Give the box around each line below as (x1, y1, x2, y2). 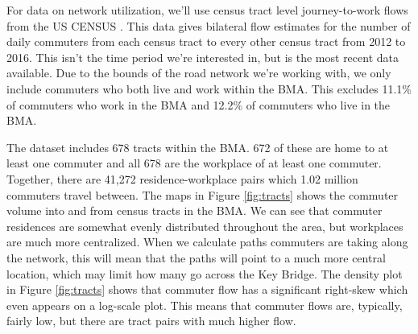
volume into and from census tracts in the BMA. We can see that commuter (6, 202, 383, 219)
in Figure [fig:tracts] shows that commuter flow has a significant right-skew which (6, 281, 408, 298)
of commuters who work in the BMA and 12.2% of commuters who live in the (6, 96, 391, 113)
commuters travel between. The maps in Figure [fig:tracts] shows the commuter (6, 186, 399, 203)
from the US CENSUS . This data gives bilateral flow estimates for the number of (6, 17, 411, 34)
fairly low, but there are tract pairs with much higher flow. (6, 312, 296, 329)
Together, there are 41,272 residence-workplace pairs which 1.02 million (6, 170, 358, 187)
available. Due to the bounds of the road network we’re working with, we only (6, 64, 391, 81)
